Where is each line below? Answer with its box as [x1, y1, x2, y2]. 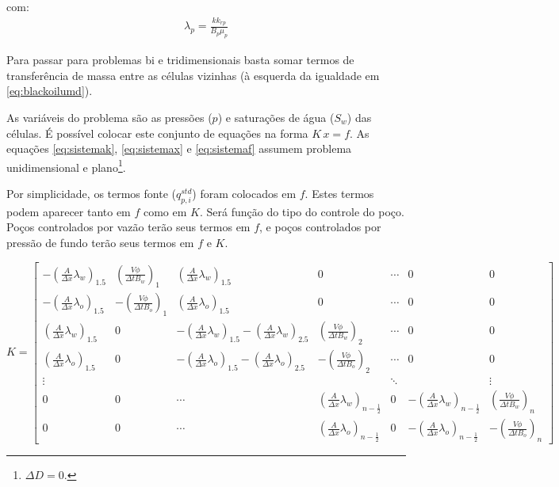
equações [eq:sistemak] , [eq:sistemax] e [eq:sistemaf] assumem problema [6, 140, 352, 157]
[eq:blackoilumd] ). [6, 82, 93, 99]
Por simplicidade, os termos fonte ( [6, 185, 176, 201]
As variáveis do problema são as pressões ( [6, 108, 212, 125]
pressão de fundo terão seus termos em [6, 234, 194, 250]
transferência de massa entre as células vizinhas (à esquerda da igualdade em [6, 67, 380, 83]
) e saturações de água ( [217, 108, 335, 125]
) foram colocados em [192, 185, 297, 201]
